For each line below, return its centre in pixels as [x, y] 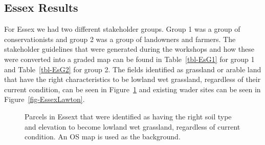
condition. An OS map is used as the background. [103, 137]
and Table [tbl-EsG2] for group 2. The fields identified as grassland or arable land [133, 69]
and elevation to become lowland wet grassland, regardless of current [132, 126]
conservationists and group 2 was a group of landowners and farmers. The [120, 39]
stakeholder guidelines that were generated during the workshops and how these [129, 49]
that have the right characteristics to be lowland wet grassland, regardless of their [132, 79]
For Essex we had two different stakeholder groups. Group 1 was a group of [122, 29]
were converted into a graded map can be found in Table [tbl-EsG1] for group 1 [129, 59]
